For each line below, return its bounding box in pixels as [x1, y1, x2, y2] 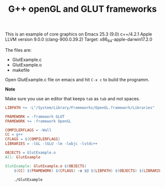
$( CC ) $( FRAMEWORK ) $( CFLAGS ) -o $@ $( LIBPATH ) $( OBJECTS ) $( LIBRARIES [14, 168, 164, 173]
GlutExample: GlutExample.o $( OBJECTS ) [5, 163, 87, 168]
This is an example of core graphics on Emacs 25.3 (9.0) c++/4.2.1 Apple [5, 31, 152, 37]
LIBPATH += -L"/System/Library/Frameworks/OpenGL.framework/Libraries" [5, 105, 155, 110]
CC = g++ [5, 132, 23, 137]
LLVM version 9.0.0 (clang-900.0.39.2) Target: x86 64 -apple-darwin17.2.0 [5, 36, 153, 43]
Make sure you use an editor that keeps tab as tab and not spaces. [5, 95, 140, 101]
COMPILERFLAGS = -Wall [5, 127, 52, 132]
